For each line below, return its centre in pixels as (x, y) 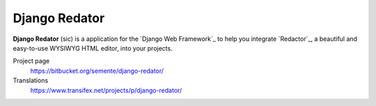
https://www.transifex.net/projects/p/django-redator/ (106, 90)
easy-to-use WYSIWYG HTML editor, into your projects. (93, 48)
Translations (31, 80)
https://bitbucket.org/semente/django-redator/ (97, 71)
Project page (31, 61)
